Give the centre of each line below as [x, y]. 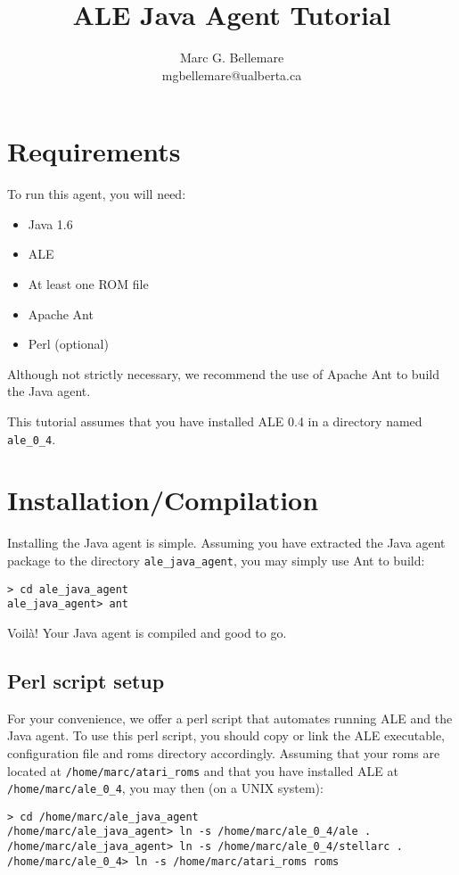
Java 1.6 [50, 223]
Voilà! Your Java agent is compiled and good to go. [147, 632]
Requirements [94, 151]
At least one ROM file [88, 284]
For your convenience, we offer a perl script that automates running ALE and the [230, 718]
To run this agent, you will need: [97, 194]
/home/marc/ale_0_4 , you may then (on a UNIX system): [165, 788]
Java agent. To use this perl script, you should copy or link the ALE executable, [226, 735]
